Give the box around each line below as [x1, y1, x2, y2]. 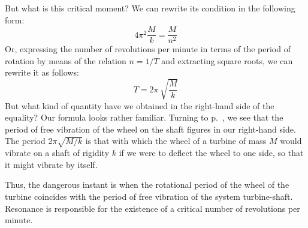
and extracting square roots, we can [161, 54, 293, 67]
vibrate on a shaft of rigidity [5, 146, 110, 159]
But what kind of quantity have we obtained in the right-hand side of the [5, 99, 274, 112]
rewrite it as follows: [5, 66, 79, 79]
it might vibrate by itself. [5, 158, 98, 170]
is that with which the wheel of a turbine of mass [85, 134, 267, 147]
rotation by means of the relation [5, 54, 126, 67]
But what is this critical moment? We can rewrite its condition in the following [5, 2, 295, 14]
